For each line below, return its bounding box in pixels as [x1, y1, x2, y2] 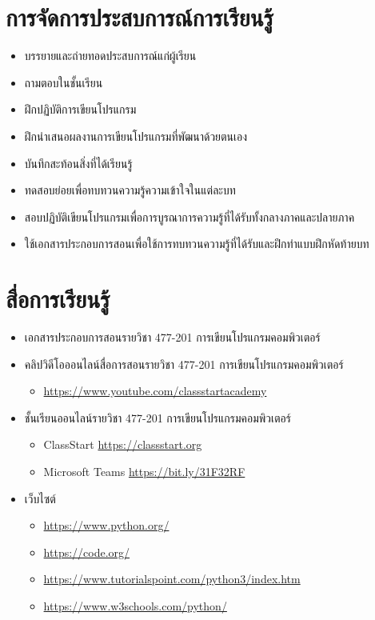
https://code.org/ [43, 543, 130, 560]
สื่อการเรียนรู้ [6, 282, 110, 315]
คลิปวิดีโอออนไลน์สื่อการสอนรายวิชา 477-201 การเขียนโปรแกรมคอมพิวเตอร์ [24, 355, 344, 372]
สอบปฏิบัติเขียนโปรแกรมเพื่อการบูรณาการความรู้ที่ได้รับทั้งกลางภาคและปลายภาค [24, 208, 355, 225]
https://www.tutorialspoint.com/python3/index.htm [43, 570, 301, 587]
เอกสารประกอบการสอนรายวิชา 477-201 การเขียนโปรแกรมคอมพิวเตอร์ [24, 329, 321, 345]
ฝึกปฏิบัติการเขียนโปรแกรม [24, 101, 137, 118]
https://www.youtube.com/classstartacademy [43, 382, 267, 399]
